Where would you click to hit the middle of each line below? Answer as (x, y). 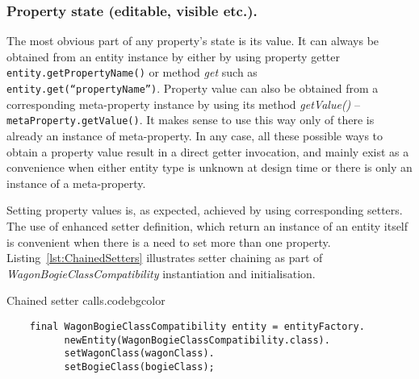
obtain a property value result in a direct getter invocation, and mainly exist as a (208, 151)
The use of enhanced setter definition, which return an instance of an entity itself (207, 225)
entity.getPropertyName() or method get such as (132, 72)
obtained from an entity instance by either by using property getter (173, 56)
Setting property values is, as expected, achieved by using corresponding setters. (205, 210)
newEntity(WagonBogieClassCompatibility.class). (197, 340)
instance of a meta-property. (76, 183)
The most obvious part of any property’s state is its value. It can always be (193, 41)
